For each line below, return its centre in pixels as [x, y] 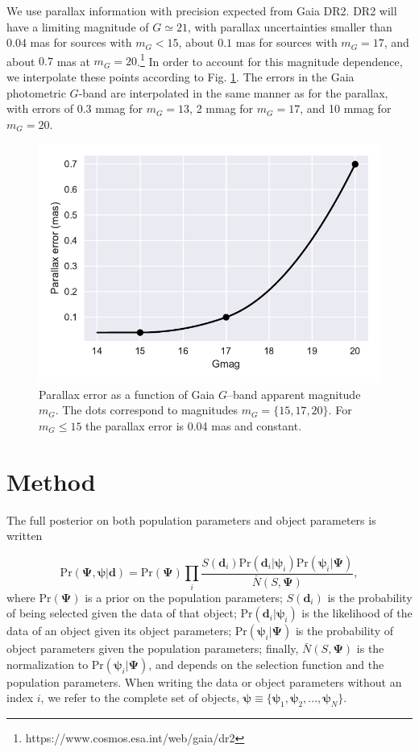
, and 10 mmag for [346, 108]
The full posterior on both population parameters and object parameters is [191, 519]
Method [51, 481]
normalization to [48, 664]
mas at [73, 61]
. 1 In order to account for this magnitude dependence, [270, 60]
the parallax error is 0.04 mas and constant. [194, 425]
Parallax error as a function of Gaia [127, 394]
